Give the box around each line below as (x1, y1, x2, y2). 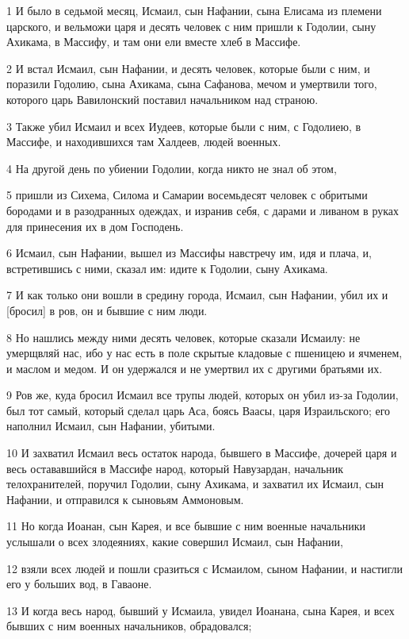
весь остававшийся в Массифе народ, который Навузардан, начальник (6, 460, 344, 476)
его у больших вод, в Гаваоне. (6, 575, 152, 592)
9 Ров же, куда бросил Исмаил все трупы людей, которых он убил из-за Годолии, (6, 387, 399, 403)
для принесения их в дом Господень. (6, 217, 184, 234)
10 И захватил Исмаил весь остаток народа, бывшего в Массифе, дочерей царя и (6, 445, 397, 461)
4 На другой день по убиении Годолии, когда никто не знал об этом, (6, 160, 337, 176)
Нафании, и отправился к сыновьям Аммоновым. (6, 491, 244, 507)
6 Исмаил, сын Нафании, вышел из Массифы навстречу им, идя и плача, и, (6, 244, 372, 261)
